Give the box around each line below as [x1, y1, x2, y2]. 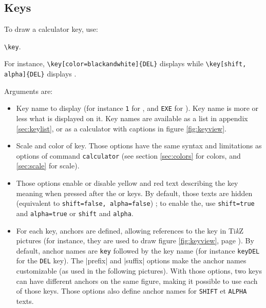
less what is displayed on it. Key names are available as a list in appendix [16, 113, 248, 124]
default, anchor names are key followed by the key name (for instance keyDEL [16, 245, 260, 256]
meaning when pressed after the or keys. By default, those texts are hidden [16, 187, 253, 198]
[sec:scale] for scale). [16, 160, 80, 171]
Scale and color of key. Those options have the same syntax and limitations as [16, 140, 262, 151]
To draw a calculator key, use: [4, 24, 98, 34]
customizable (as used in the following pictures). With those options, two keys [16, 265, 262, 276]
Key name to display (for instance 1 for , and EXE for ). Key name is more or [16, 103, 259, 113]
